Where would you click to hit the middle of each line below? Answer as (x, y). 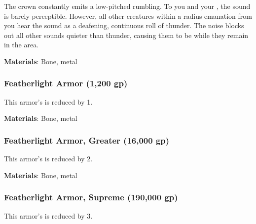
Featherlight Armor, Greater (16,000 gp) (87, 140)
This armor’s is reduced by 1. (48, 101)
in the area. (21, 45)
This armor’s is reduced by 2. (48, 159)
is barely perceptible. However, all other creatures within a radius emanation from (128, 16)
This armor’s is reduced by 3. (48, 215)
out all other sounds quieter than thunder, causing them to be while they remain (126, 35)
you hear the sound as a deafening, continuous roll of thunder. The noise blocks (124, 25)
